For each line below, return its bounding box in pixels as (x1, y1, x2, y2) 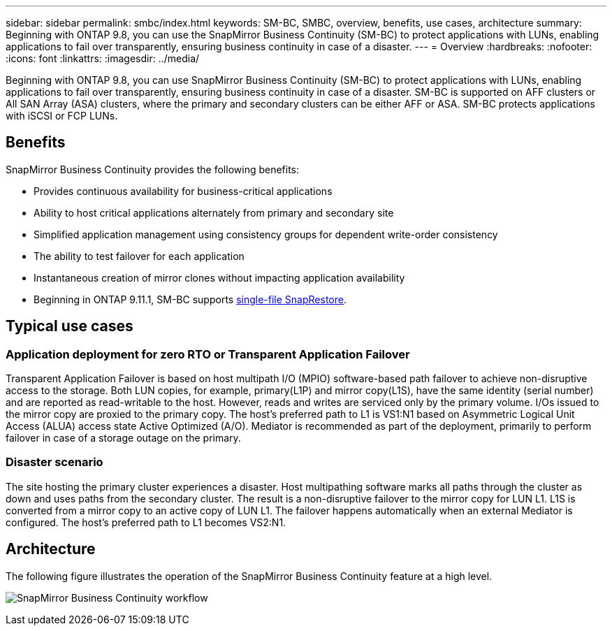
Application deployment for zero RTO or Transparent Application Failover (6, 347, 410, 361)
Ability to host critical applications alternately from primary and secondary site (34, 206, 394, 219)
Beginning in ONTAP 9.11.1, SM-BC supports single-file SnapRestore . (34, 293, 347, 305)
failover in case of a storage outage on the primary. (6, 432, 241, 444)
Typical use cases (6, 317, 133, 335)
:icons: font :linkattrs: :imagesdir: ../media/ (6, 52, 200, 64)
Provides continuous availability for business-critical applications (34, 184, 333, 197)
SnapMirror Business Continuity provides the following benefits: (6, 163, 300, 175)
